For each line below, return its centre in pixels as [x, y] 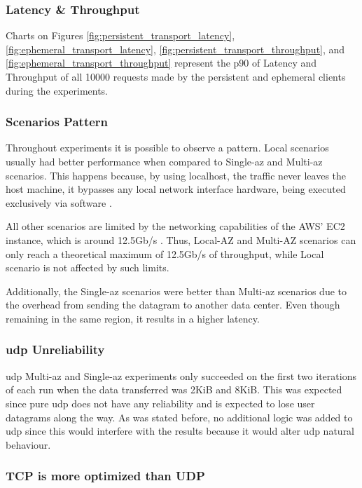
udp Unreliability [55, 350]
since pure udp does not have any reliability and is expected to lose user [160, 403]
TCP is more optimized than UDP [105, 476]
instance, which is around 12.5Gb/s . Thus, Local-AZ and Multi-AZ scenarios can [181, 239]
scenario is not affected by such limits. [88, 267]
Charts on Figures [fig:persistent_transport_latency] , [120, 35]
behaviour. [28, 444]
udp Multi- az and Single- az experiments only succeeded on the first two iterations [181, 375]
